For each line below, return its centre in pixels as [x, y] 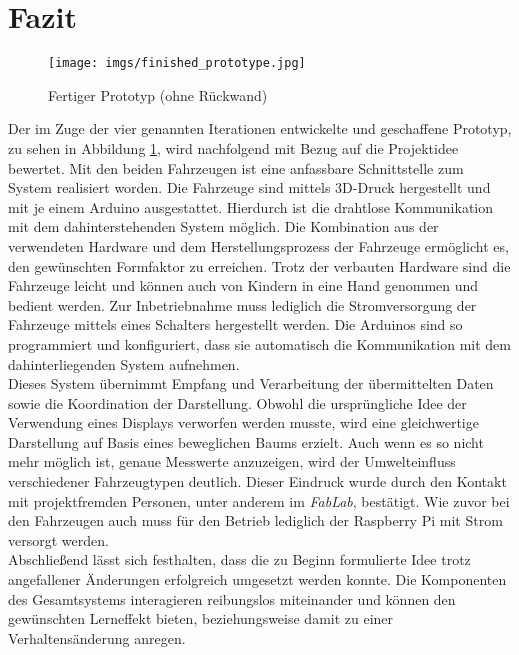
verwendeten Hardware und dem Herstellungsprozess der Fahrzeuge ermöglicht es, [258, 245]
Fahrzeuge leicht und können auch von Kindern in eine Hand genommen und [243, 285]
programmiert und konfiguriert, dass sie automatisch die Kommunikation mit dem [259, 343]
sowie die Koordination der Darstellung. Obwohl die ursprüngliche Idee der [237, 402]
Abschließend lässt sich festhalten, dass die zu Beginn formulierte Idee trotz [239, 559]
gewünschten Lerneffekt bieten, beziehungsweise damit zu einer [201, 618]
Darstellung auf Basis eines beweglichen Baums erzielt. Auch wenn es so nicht [246, 441]
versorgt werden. [58, 539]
